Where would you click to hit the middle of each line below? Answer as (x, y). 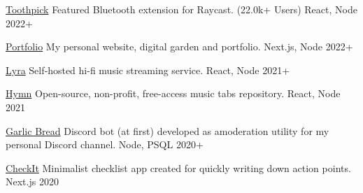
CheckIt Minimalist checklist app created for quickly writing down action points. (178, 167)
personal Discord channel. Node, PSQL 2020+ (105, 144)
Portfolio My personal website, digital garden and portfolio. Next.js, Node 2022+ (179, 47)
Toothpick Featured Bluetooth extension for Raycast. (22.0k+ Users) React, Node (181, 9)
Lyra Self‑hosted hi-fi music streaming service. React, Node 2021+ (148, 70)
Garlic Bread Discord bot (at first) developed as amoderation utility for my (168, 130)
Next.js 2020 (32, 181)
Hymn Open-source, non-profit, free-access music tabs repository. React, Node (173, 93)
